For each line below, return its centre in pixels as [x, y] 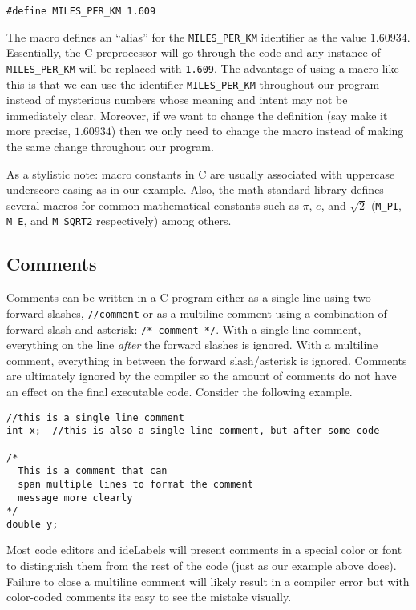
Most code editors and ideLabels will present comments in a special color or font [204, 550]
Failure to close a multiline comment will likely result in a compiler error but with [208, 581]
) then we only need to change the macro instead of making [257, 131]
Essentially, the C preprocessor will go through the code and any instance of [194, 52]
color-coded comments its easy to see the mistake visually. [149, 597]
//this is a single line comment [95, 417]
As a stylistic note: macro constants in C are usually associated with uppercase [201, 173]
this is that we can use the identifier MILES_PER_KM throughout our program [193, 84]
